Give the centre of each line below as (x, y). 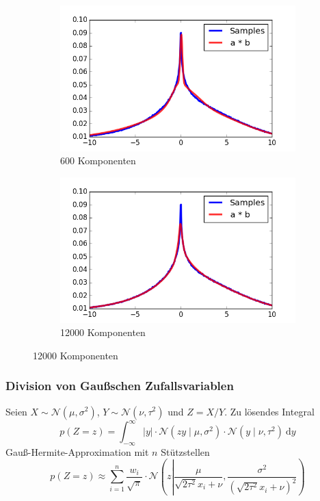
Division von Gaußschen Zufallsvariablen (120, 386)
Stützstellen (185, 451)
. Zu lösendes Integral (269, 411)
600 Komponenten (98, 160)
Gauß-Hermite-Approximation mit (77, 451)
